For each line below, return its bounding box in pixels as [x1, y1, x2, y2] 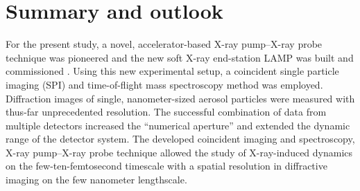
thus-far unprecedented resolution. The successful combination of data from [6, 104, 327, 119]
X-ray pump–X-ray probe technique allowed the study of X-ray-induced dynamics [6, 145, 353, 159]
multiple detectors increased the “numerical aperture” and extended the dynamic [6, 118, 350, 132]
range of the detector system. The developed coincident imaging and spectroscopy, [6, 131, 355, 146]
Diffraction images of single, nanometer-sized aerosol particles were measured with [6, 91, 355, 105]
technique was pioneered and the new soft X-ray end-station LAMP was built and [6, 50, 354, 64]
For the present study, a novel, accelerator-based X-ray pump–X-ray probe [6, 37, 323, 51]
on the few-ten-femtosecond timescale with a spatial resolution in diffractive [6, 158, 327, 173]
